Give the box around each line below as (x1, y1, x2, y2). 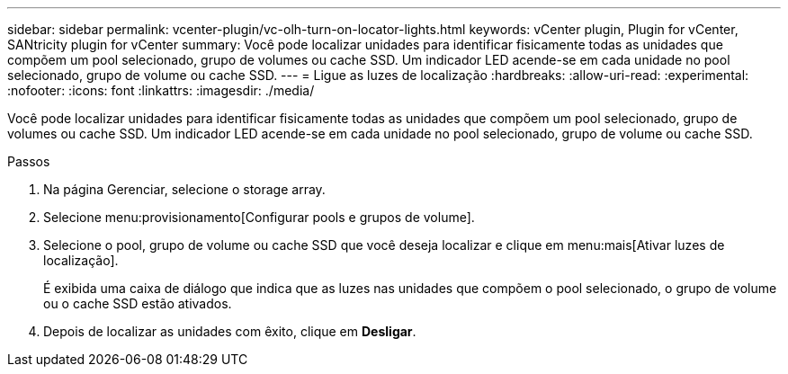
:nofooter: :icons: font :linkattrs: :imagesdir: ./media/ (7, 83, 315, 98)
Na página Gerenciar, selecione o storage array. (43, 182, 326, 197)
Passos (7, 154, 50, 169)
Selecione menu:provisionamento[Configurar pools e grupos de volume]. (43, 209, 475, 225)
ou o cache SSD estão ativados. (43, 296, 232, 311)
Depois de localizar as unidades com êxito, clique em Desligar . (43, 324, 416, 339)
